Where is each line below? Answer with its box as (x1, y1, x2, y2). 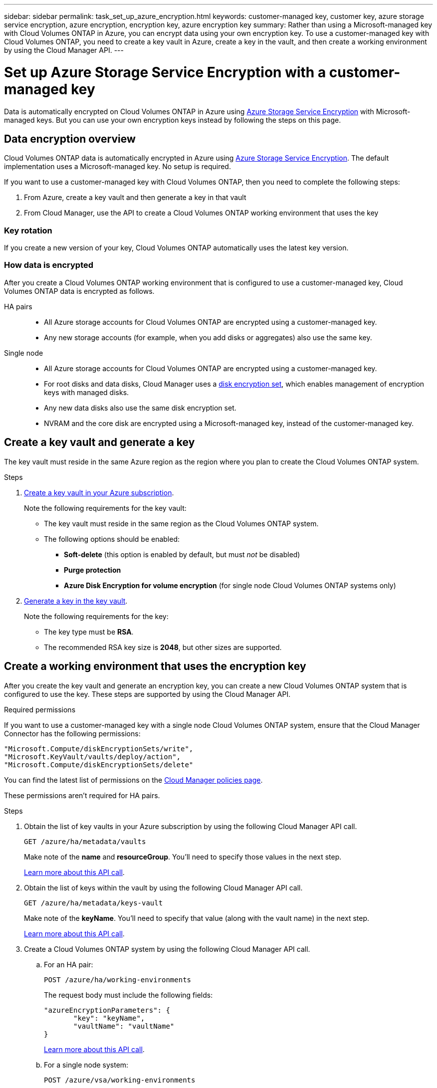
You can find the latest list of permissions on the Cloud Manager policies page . (4, 775, 263, 784)
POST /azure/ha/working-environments (44, 975, 192, 984)
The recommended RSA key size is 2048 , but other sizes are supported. (44, 643, 282, 652)
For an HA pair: (44, 960, 93, 969)
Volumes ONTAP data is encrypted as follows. (4, 286, 155, 295)
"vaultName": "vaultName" (73, 1022, 175, 1030)
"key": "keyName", (73, 1014, 145, 1022)
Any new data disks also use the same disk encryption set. (44, 403, 236, 412)
